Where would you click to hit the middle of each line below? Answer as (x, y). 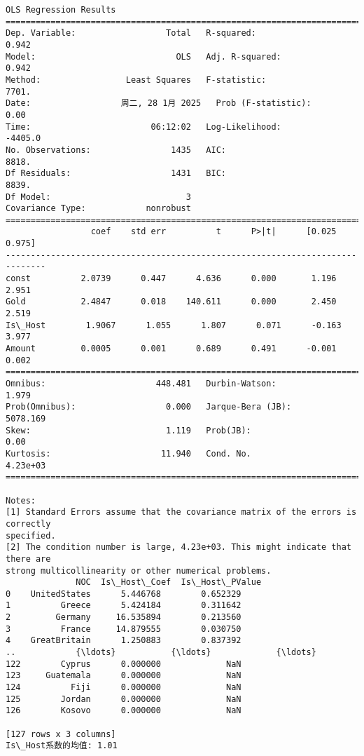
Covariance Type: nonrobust (98, 209)
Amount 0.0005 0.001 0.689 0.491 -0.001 (171, 349)
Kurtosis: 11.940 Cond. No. (128, 453)
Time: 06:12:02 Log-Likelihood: (143, 127)
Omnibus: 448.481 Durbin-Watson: (141, 384)
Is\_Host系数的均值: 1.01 (62, 746)
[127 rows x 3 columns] (61, 734)
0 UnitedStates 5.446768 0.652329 (124, 594)
